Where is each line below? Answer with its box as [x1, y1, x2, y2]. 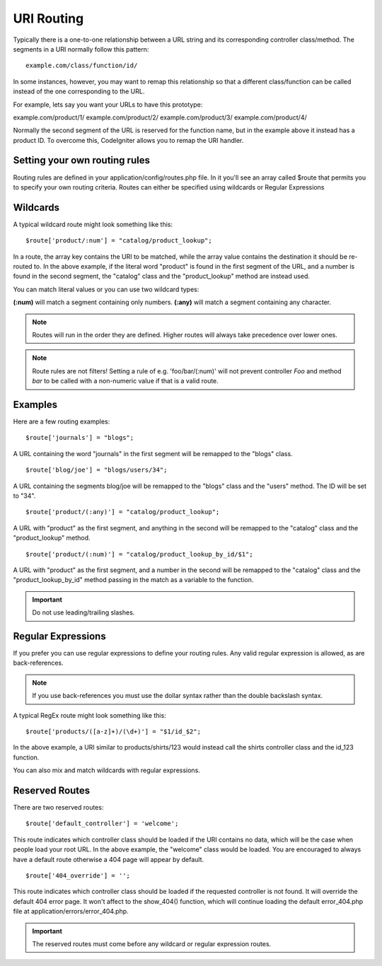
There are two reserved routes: [13, 803, 104, 812]
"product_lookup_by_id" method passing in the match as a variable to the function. [13, 576, 254, 584]
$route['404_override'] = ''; [25, 872, 131, 880]
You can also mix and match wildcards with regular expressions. [13, 766, 201, 774]
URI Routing [13, 11, 84, 26]
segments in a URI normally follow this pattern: [13, 45, 149, 53]
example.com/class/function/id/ [25, 62, 138, 70]
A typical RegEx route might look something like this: [13, 711, 166, 719]
